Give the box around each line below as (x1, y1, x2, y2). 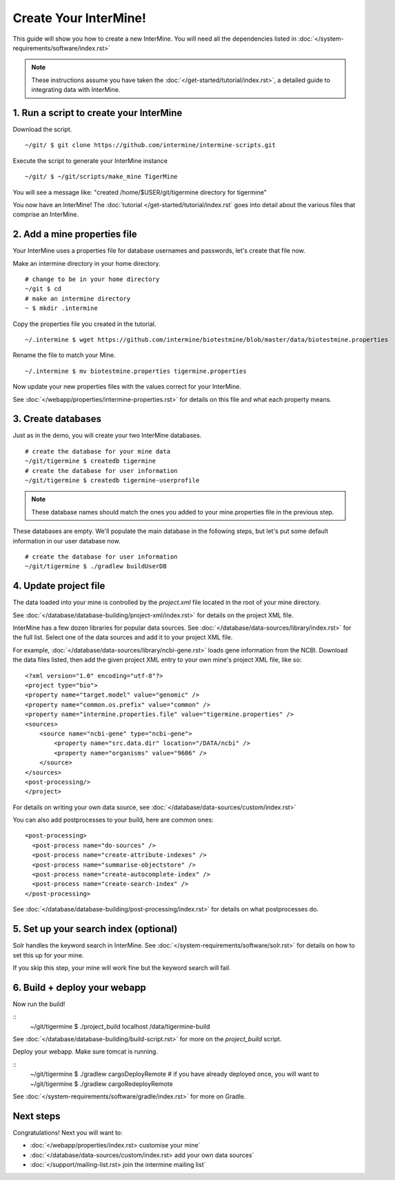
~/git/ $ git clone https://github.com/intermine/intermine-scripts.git (25, 142, 276, 149)
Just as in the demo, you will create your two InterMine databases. (12, 432, 202, 440)
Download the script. (12, 125, 72, 134)
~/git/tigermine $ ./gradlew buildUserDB (25, 563, 167, 570)
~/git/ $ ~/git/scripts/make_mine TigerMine (25, 173, 179, 181)
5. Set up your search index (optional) (12, 923, 178, 935)
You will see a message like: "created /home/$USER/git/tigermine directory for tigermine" (12, 188, 267, 196)
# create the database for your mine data (25, 447, 171, 455)
